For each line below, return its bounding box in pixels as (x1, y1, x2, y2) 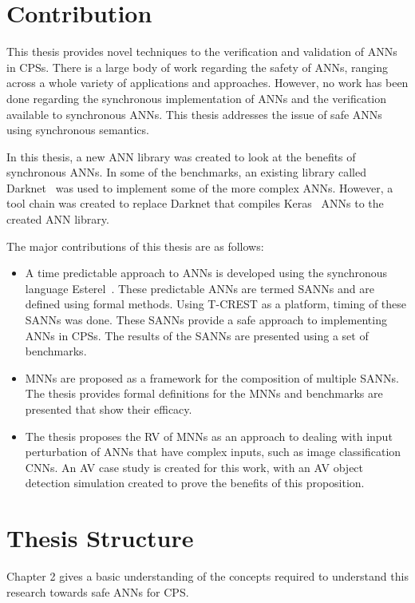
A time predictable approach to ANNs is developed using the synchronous (25, 264, 387, 281)
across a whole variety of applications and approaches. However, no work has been (6, 74, 409, 91)
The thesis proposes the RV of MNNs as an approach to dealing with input (25, 427, 393, 444)
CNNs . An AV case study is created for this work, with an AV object (25, 458, 364, 475)
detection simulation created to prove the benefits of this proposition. (25, 474, 365, 491)
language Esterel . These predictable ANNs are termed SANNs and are (25, 280, 374, 296)
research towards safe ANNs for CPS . (6, 583, 189, 600)
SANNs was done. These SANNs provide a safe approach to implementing (25, 311, 387, 328)
